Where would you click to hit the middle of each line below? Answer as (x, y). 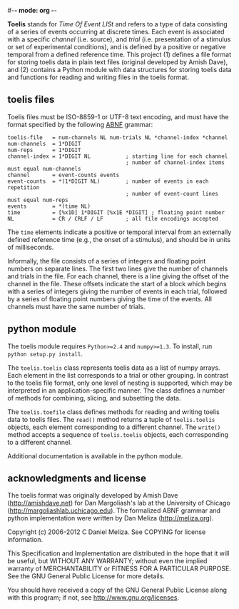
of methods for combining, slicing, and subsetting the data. (94, 398)
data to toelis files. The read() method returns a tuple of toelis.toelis (111, 419)
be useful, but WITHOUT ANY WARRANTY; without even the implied (107, 561)
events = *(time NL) (49, 206)
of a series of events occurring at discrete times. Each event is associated (116, 32)
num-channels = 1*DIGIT (44, 144)
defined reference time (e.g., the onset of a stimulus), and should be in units (119, 239)
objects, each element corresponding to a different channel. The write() (114, 427)
